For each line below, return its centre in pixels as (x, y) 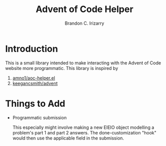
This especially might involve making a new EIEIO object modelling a (83, 127)
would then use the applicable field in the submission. (68, 138)
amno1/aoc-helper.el (34, 78)
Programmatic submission (39, 117)
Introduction (32, 49)
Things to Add (35, 103)
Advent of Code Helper (85, 9)
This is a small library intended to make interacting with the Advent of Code (83, 63)
